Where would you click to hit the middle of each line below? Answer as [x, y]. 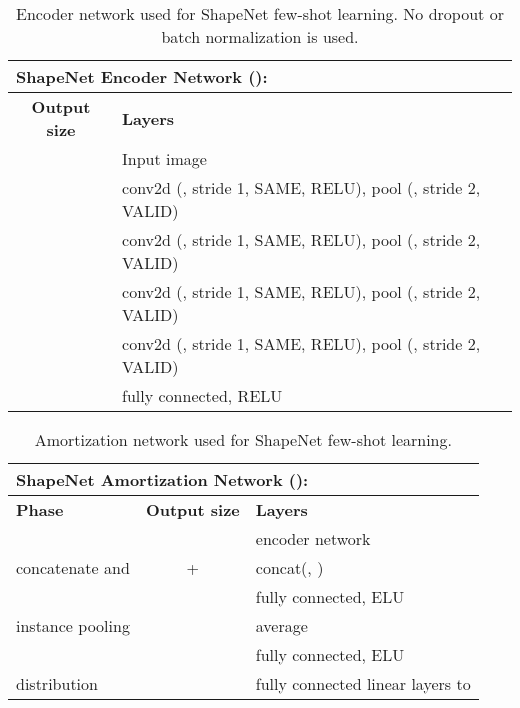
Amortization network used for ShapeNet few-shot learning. [243, 439]
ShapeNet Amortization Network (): [162, 479]
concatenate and [73, 567]
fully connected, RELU [202, 395]
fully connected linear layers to [363, 683]
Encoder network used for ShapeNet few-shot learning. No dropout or [260, 13]
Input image [164, 158]
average [281, 625]
